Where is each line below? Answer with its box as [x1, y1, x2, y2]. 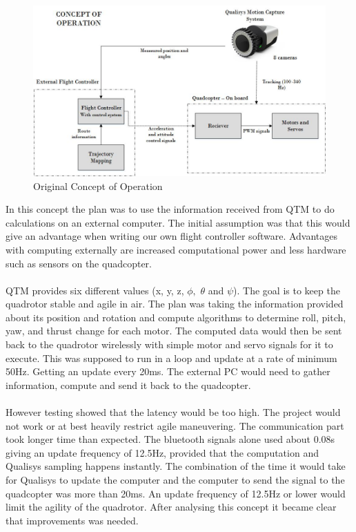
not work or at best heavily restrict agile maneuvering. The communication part [6, 418, 344, 433]
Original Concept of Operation [33, 178, 163, 193]
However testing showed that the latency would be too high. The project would [6, 405, 341, 419]
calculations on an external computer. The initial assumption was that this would [6, 215, 350, 229]
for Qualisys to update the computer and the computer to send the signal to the [6, 473, 345, 487]
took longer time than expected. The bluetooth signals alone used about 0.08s [6, 432, 335, 446]
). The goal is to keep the [233, 283, 340, 297]
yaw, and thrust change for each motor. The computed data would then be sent [6, 323, 342, 338]
